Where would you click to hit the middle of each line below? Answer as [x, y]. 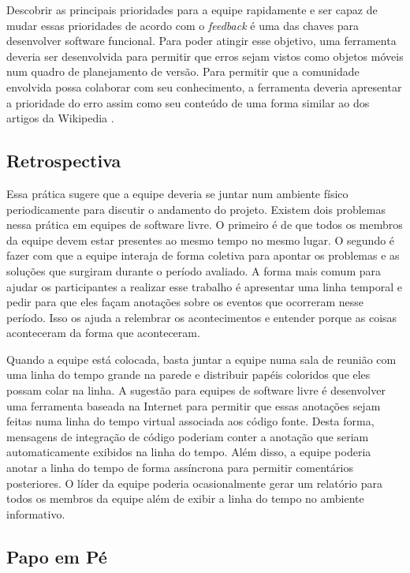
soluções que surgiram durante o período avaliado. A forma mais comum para [194, 270]
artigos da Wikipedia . [60, 118]
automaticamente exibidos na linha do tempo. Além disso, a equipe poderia [189, 452]
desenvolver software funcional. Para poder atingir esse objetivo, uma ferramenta [201, 41]
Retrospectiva [64, 161]
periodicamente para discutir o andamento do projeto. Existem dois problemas [196, 209]
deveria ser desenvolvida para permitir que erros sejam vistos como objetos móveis [205, 56]
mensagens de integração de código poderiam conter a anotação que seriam [188, 436]
